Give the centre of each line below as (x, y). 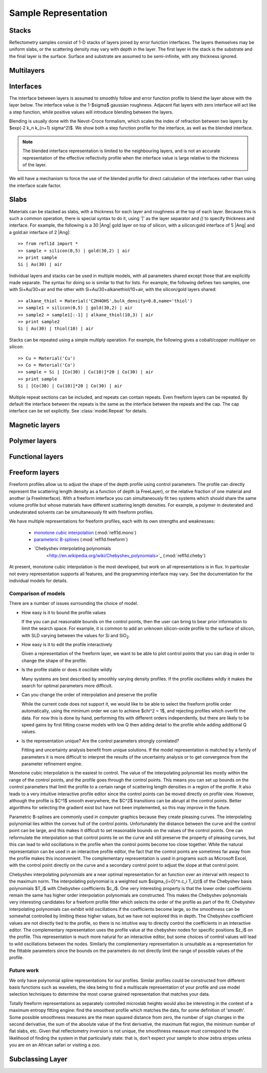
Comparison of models (37, 594)
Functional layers (36, 457)
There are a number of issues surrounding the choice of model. (74, 603)
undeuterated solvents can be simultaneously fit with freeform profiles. (82, 512)
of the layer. (35, 165)
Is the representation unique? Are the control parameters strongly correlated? (100, 741)
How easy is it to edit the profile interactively (67, 645)
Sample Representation (58, 13)
